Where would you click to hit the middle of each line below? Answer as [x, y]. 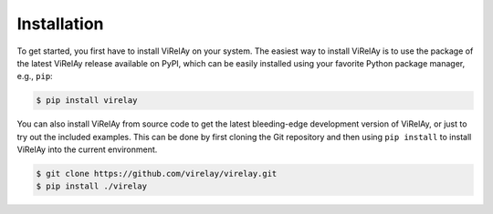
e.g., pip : [35, 76]
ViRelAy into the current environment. [87, 149]
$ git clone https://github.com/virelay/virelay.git [157, 174]
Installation [60, 24]
